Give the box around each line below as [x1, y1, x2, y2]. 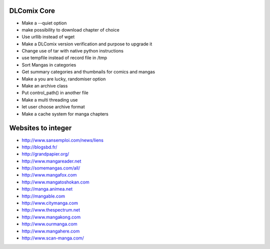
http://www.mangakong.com [21, 214, 81, 220]
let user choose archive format [21, 104, 85, 110]
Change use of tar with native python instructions [21, 48, 123, 54]
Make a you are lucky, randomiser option [21, 75, 106, 82]
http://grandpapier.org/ [21, 151, 69, 157]
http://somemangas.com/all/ [21, 165, 80, 171]
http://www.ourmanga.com [21, 221, 77, 227]
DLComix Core [9, 6, 55, 15]
